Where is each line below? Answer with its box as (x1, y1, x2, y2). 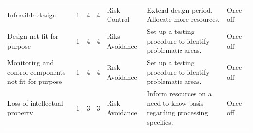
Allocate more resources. (147, 14, 220, 24)
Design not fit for (7, 31, 59, 41)
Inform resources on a (147, 88, 212, 99)
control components (7, 66, 66, 77)
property (7, 107, 33, 117)
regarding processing (147, 107, 208, 117)
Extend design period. (147, 4, 213, 15)
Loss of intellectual (7, 98, 63, 108)
